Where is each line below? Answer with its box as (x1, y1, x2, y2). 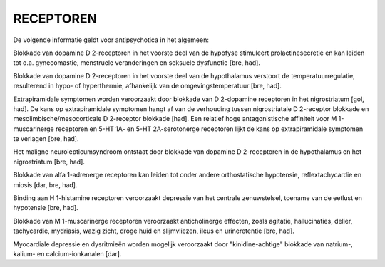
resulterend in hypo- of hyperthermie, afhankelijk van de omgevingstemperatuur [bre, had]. (13, 82, 282, 90)
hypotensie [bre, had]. (13, 204, 78, 212)
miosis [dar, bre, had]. (13, 180, 78, 189)
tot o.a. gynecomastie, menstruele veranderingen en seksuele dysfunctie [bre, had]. (13, 58, 260, 67)
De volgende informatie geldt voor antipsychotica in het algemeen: (13, 36, 210, 44)
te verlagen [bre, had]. (13, 135, 79, 143)
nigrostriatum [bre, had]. (13, 157, 86, 166)
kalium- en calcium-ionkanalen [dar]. (13, 249, 122, 258)
